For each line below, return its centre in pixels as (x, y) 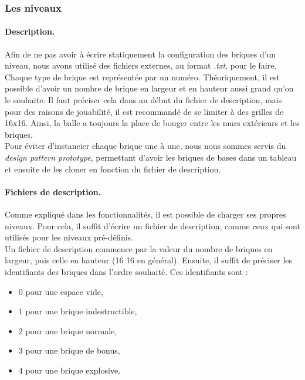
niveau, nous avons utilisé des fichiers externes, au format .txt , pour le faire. (141, 65)
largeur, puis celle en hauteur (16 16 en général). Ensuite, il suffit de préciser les (149, 260)
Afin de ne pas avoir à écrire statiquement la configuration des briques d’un (140, 54)
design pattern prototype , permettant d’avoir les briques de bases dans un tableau (151, 157)
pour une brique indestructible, (81, 311)
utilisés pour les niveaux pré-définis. (69, 237)
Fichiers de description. (53, 191)
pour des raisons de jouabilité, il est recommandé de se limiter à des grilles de (144, 111)
